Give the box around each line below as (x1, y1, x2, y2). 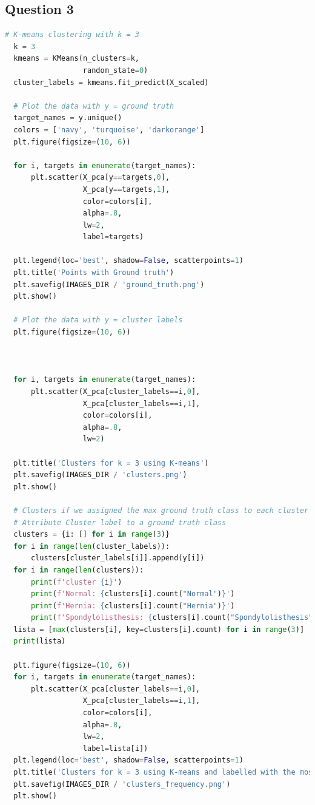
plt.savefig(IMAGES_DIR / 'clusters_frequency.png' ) (13, 780, 231, 789)
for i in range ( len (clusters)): (13, 565, 144, 574)
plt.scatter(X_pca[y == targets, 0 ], (30, 173, 170, 182)
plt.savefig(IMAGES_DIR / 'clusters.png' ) (13, 470, 187, 480)
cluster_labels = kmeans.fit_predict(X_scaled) (13, 78, 209, 87)
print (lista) (13, 637, 66, 646)
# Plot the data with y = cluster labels (13, 316, 183, 325)
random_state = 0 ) (82, 66, 148, 75)
